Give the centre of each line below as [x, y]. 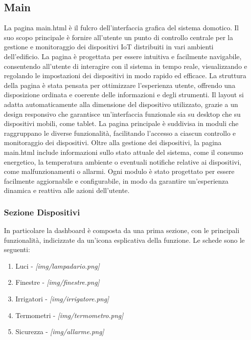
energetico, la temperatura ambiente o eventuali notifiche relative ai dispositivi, [123, 161]
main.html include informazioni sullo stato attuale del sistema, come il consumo [124, 152]
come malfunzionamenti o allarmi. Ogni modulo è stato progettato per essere [119, 171]
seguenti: [17, 249]
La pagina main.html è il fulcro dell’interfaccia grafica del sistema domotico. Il [121, 28]
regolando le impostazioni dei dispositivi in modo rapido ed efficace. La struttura [125, 75]
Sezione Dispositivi [42, 212]
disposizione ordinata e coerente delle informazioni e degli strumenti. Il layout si [124, 95]
